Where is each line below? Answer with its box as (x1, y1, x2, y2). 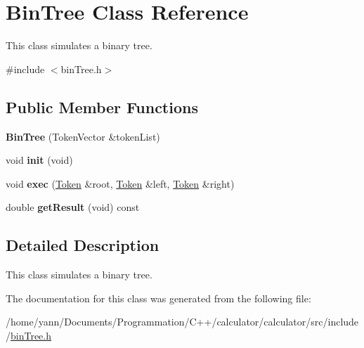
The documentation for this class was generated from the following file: (6, 290, 311, 305)
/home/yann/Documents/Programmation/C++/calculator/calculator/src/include (6, 314, 359, 329)
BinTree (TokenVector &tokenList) (6, 129, 160, 143)
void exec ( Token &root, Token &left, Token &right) (6, 176, 235, 191)
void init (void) (6, 153, 73, 167)
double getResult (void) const (6, 200, 140, 214)
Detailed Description (6, 234, 160, 256)
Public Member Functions (6, 96, 198, 117)
